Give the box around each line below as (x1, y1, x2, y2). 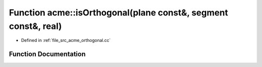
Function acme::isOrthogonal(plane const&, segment (9, 7, 228, 18)
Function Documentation (9, 50, 86, 58)
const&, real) (9, 21, 62, 31)
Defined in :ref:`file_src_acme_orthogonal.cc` (21, 38, 111, 43)
